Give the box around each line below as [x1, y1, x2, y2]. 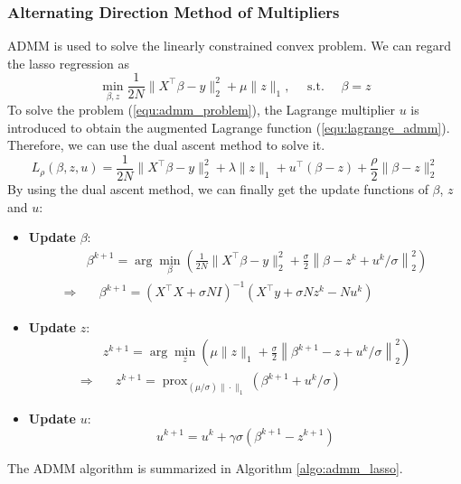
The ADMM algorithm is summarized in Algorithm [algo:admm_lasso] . [7, 458, 403, 477]
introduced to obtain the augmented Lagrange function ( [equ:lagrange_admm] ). [7, 117, 450, 136]
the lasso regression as [7, 53, 129, 72]
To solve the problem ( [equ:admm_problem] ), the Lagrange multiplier [7, 100, 396, 119]
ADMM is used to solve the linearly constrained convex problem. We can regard [7, 36, 452, 55]
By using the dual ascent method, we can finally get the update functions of [7, 179, 428, 198]
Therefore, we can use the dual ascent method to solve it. [7, 135, 325, 154]
